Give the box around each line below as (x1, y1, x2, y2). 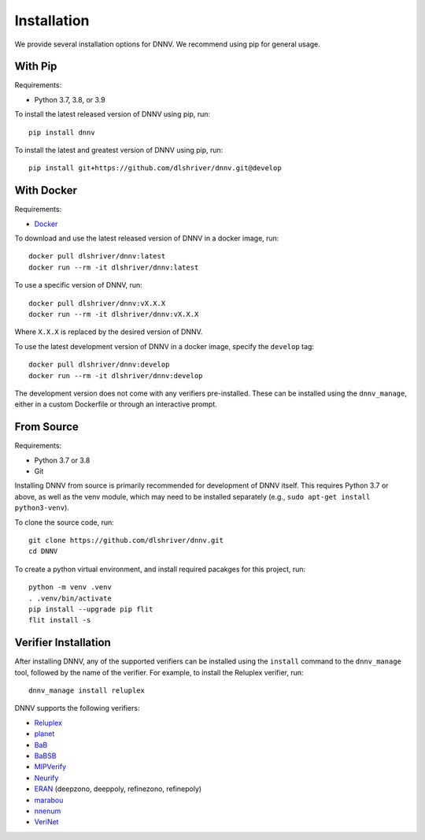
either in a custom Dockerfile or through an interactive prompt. (14, 400, 218, 409)
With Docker (14, 184, 78, 197)
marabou (34, 795, 64, 805)
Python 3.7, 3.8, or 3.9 (34, 95, 105, 104)
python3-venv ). (14, 503, 70, 512)
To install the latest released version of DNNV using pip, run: (14, 110, 211, 119)
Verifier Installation (14, 636, 112, 649)
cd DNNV (28, 547, 58, 556)
